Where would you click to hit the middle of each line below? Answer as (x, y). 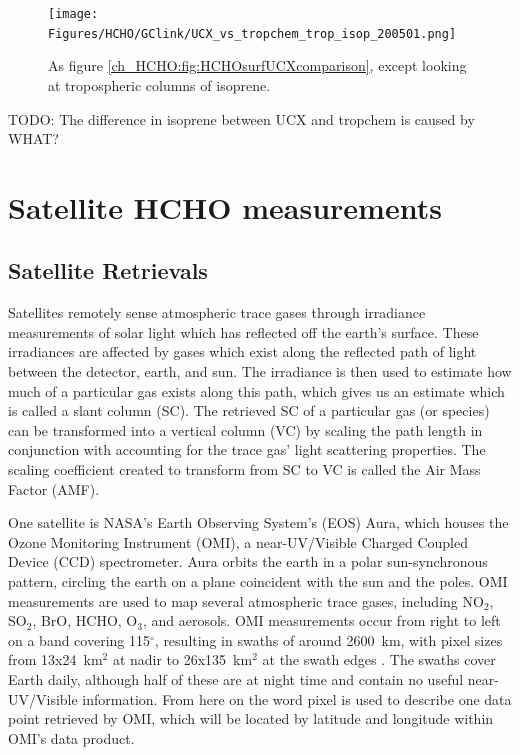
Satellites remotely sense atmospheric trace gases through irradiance (217, 312)
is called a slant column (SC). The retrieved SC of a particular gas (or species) (249, 410)
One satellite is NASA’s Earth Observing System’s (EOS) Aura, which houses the (258, 522)
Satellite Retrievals (108, 270)
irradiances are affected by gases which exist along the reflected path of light (242, 351)
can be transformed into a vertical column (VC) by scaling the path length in (245, 429)
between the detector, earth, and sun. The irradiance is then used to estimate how (260, 371)
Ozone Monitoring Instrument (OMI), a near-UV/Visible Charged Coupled (238, 541)
